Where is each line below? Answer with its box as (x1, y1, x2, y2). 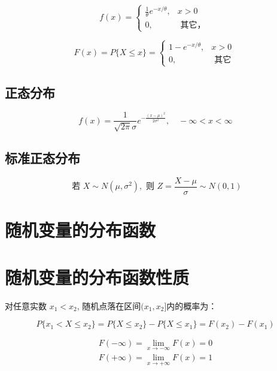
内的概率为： (166, 299, 217, 312)
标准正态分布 (5, 149, 80, 167)
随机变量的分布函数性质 (5, 264, 190, 289)
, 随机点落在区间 (77, 299, 141, 312)
